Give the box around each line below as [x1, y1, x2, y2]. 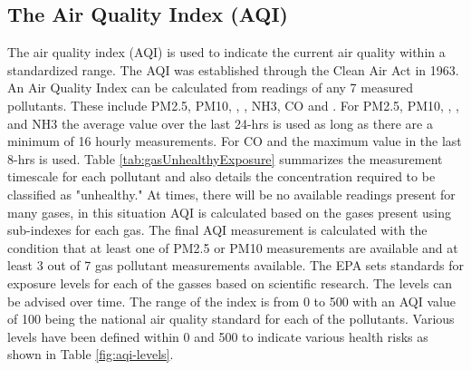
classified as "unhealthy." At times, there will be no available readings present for [7, 184, 456, 203]
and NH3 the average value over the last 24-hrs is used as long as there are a [7, 113, 433, 132]
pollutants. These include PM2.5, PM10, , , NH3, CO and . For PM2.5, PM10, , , [7, 95, 459, 114]
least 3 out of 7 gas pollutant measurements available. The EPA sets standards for [7, 256, 464, 275]
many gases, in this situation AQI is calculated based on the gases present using [7, 202, 451, 221]
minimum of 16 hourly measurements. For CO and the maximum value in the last [7, 131, 462, 151]
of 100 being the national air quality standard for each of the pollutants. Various [7, 309, 455, 328]
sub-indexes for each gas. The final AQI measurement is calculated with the [7, 220, 428, 239]
